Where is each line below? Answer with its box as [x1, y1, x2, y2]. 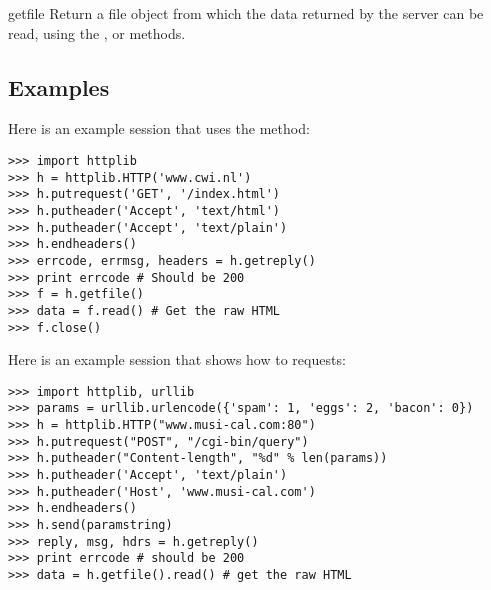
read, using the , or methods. [8, 22, 186, 43]
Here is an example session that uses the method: [8, 118, 310, 139]
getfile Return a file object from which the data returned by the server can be [8, 3, 484, 23]
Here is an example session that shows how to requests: [8, 349, 346, 370]
